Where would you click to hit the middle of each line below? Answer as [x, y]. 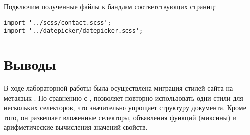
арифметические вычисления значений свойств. [76, 127]
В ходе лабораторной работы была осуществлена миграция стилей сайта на [119, 88]
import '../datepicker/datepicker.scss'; [74, 31]
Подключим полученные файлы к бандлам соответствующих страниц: [110, 6]
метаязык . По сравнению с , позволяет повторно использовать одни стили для [124, 98]
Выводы [30, 64]
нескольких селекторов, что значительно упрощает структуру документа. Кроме [125, 107]
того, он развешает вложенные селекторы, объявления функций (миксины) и [120, 117]
